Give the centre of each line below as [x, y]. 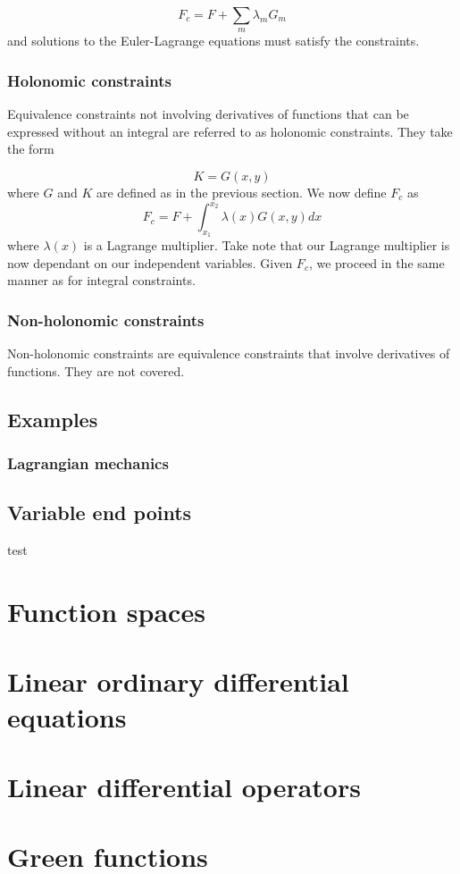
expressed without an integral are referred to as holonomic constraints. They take [230, 131]
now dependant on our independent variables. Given [150, 262]
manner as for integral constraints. [101, 280]
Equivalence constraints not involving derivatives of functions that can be [208, 114]
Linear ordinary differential [178, 681]
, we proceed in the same [376, 262]
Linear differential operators [184, 787]
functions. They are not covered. [96, 370]
